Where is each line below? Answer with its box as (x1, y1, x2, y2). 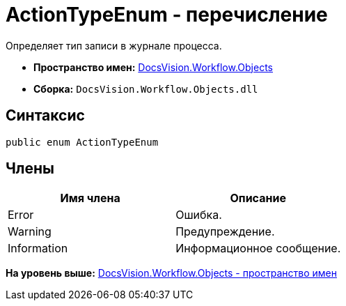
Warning (8, 224, 52, 239)
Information (8, 241, 68, 256)
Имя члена (60, 191, 120, 206)
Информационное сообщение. (175, 241, 341, 256)
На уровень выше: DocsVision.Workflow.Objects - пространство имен (6, 267, 337, 280)
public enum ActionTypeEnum (6, 136, 159, 148)
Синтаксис (6, 107, 85, 125)
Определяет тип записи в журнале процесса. (6, 39, 222, 52)
